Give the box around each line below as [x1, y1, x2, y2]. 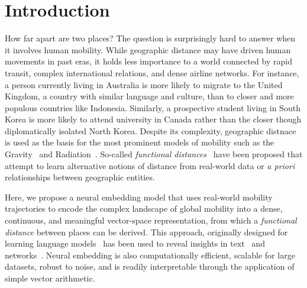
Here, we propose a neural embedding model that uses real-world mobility [5, 190, 273, 203]
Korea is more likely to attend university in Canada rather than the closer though [5, 113, 302, 125]
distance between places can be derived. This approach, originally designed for [5, 225, 288, 238]
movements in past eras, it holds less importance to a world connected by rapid [5, 55, 292, 67]
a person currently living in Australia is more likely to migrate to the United [5, 78, 283, 90]
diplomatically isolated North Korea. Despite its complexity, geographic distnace [5, 124, 296, 137]
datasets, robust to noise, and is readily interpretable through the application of [5, 260, 295, 273]
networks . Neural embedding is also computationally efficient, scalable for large [5, 248, 295, 261]
